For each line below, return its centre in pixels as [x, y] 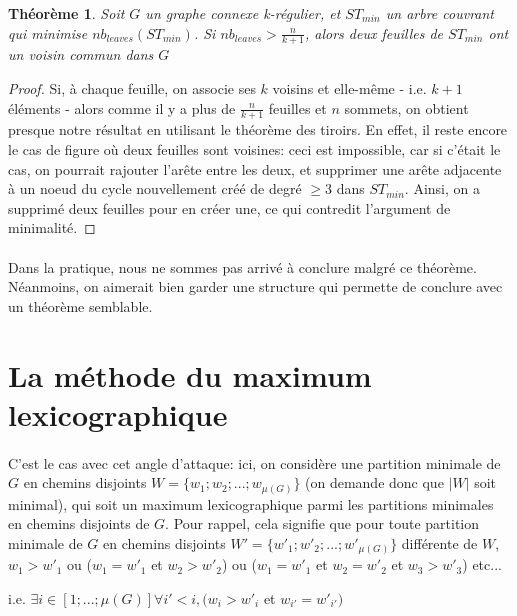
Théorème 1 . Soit [66, 13]
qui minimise [48, 32]
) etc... [482, 564]
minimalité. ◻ [52, 227]
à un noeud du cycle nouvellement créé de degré [155, 188]
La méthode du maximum [190, 374]
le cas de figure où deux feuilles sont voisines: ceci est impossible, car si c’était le [254, 149]
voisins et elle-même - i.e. [349, 88]
